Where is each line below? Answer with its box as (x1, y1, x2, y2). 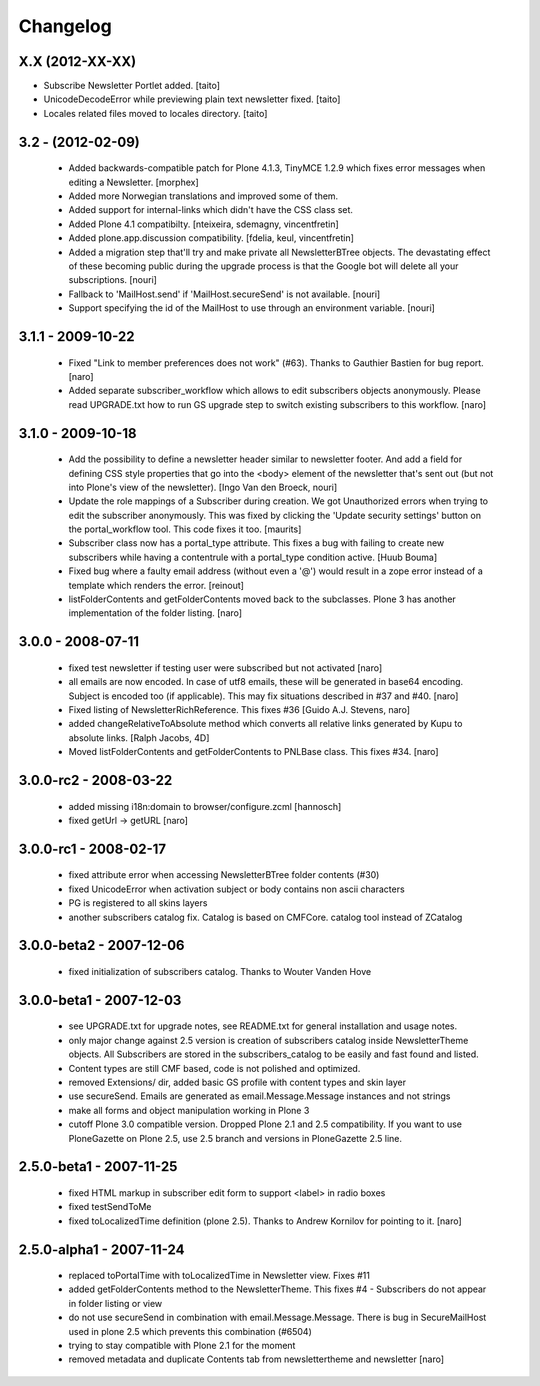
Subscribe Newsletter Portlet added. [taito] (43, 80, 220, 92)
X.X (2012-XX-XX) (18, 53, 137, 70)
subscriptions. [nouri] (68, 274, 157, 286)
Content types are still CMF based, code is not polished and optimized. (68, 1062, 361, 1074)
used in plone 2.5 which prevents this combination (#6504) (68, 1325, 312, 1337)
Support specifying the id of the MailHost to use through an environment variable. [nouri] (68, 302, 435, 314)
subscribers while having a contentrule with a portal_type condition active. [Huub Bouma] (68, 551, 438, 563)
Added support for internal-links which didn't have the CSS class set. (68, 204, 354, 216)
